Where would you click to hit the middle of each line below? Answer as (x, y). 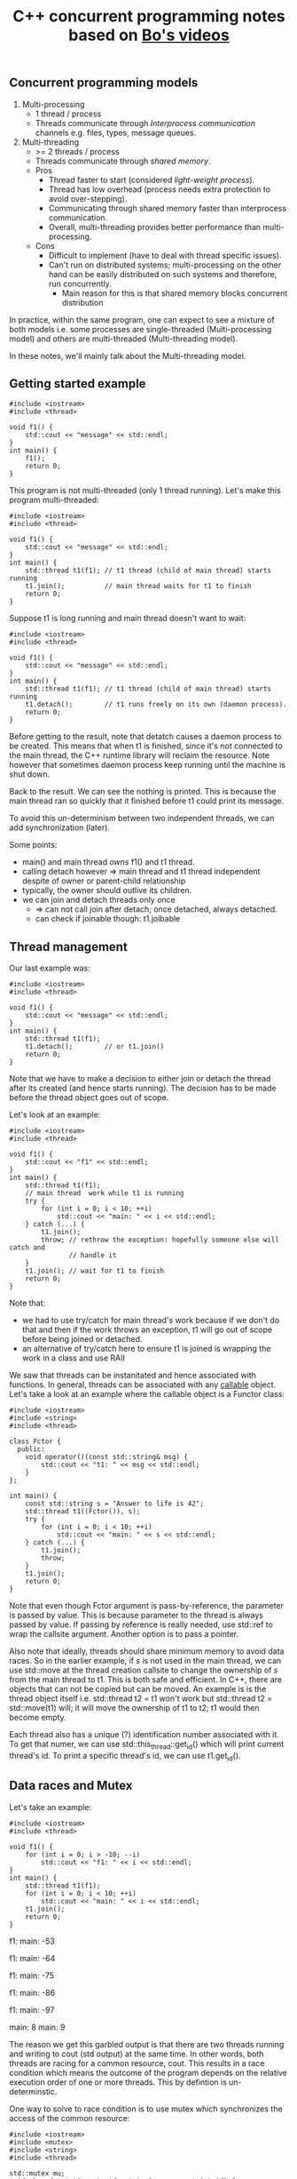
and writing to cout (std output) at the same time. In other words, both (137, 2054)
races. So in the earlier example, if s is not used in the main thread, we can (145, 1661)
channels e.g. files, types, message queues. (116, 132)
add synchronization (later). (60, 827)
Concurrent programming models (104, 83)
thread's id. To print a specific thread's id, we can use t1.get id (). (125, 1757)
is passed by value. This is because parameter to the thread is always (137, 1616)
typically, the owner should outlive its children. (107, 890)
